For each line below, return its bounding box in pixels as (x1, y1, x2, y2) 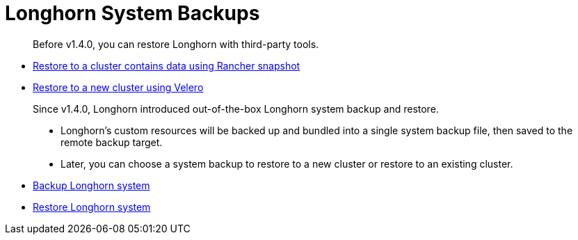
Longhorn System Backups (5, 1, 260, 25)
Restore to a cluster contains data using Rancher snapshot (33, 59, 300, 72)
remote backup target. (61, 136, 163, 148)
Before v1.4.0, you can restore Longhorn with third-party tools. (33, 38, 319, 50)
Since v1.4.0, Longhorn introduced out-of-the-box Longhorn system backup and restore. (33, 102, 439, 115)
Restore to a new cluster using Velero (33, 81, 204, 93)
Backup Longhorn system (33, 179, 150, 191)
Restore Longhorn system (33, 200, 151, 213)
